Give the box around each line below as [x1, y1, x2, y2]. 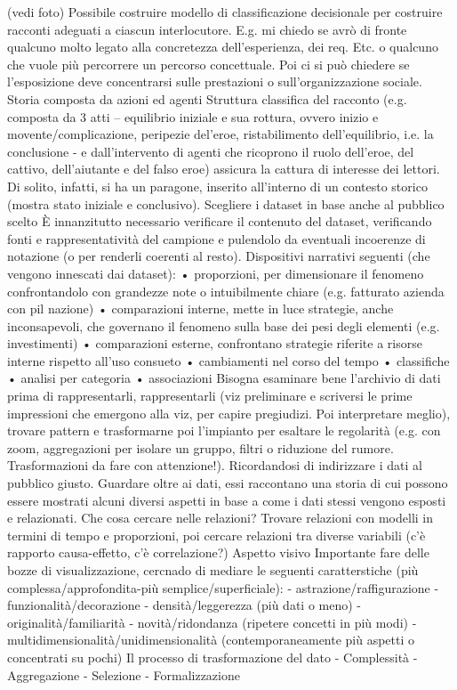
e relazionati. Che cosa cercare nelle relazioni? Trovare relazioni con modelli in [7, 508, 434, 527]
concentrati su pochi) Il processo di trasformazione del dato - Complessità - [7, 647, 418, 666]
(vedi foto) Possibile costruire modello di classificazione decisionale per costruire [7, 3, 443, 20]
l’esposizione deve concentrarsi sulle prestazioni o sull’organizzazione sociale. [7, 72, 422, 91]
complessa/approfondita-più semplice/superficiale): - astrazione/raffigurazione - [7, 578, 439, 597]
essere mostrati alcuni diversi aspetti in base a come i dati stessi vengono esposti [7, 491, 446, 509]
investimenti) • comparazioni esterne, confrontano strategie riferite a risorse [7, 334, 422, 353]
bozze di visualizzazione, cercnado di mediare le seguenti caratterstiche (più [7, 561, 419, 579]
